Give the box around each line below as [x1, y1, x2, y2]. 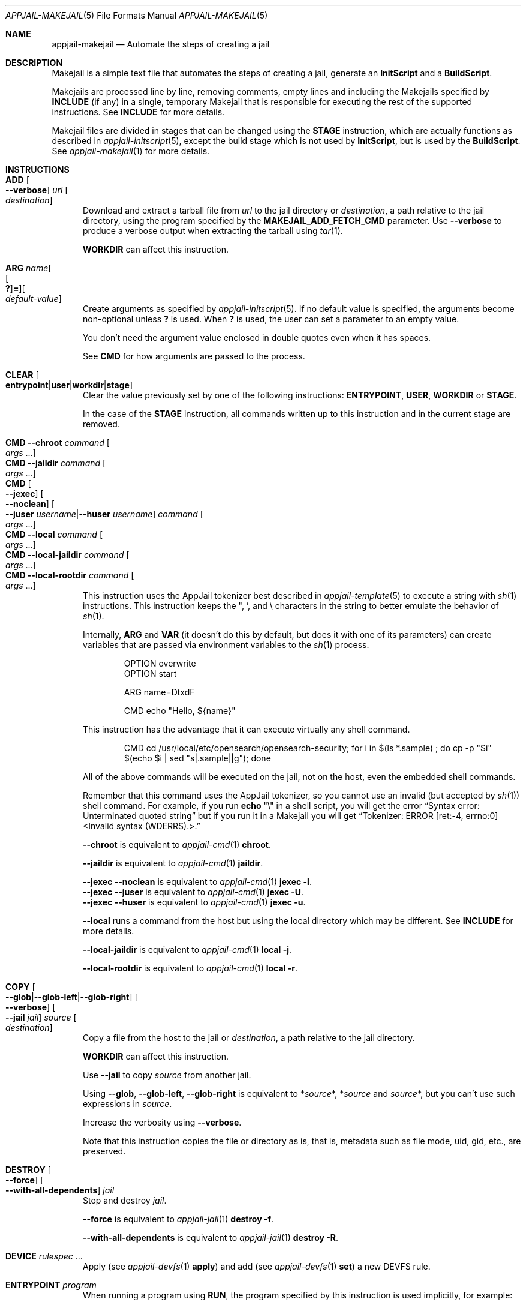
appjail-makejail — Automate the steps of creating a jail [52, 39, 270, 49]
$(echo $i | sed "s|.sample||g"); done [124, 753, 271, 763]
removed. [83, 419, 120, 429]
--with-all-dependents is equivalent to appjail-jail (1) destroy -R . [83, 1232, 339, 1243]
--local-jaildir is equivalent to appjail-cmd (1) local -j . [83, 944, 292, 955]
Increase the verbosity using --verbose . [83, 1117, 242, 1127]
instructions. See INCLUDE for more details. [52, 107, 225, 117]
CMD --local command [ [5, 529, 103, 539]
